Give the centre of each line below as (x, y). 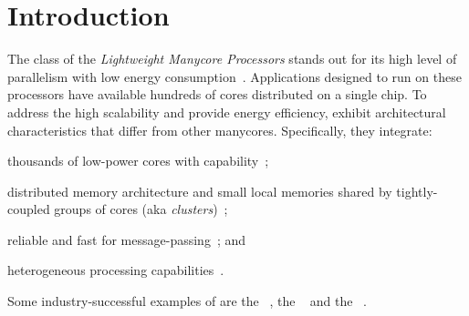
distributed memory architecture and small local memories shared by (200, 191)
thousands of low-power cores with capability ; (138, 161)
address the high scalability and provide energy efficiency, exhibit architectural (227, 112)
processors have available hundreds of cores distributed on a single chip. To (217, 94)
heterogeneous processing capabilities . (116, 270)
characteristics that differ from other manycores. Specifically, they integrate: (220, 130)
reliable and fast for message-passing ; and (127, 239)
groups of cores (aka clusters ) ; (141, 209)
